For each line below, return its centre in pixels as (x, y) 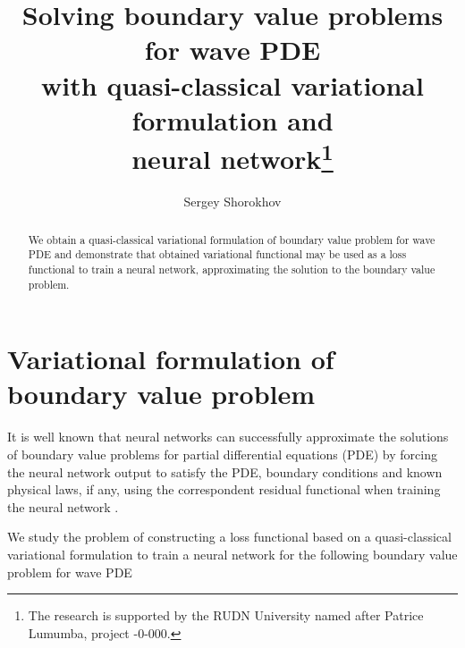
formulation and (232, 119)
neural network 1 (232, 156)
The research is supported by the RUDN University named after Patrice (226, 615)
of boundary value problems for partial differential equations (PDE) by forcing (222, 454)
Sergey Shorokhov (232, 202)
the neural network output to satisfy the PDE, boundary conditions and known (225, 471)
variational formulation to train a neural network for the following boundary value (232, 554)
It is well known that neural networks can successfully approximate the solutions (228, 437)
